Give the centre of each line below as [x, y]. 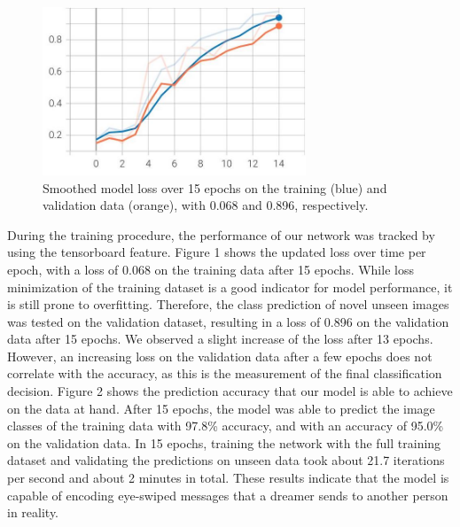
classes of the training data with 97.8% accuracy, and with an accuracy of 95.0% [226, 426]
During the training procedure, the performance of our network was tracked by [221, 234]
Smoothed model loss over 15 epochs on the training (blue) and [215, 187]
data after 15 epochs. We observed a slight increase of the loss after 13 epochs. [220, 339]
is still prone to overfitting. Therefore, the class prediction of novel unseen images [228, 304]
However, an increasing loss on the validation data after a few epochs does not [220, 356]
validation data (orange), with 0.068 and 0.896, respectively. [206, 205]
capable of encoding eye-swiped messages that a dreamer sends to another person [228, 495]
